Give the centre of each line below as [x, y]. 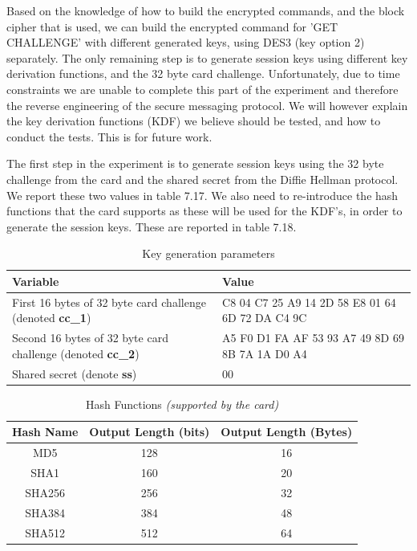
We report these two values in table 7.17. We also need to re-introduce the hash [202, 195]
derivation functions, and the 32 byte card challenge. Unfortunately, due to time [203, 73]
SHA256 [45, 492]
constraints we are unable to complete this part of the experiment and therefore [202, 89]
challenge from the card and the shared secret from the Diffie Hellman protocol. [202, 179]
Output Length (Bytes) [287, 432]
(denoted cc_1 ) [52, 318]
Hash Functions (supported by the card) [182, 404]
